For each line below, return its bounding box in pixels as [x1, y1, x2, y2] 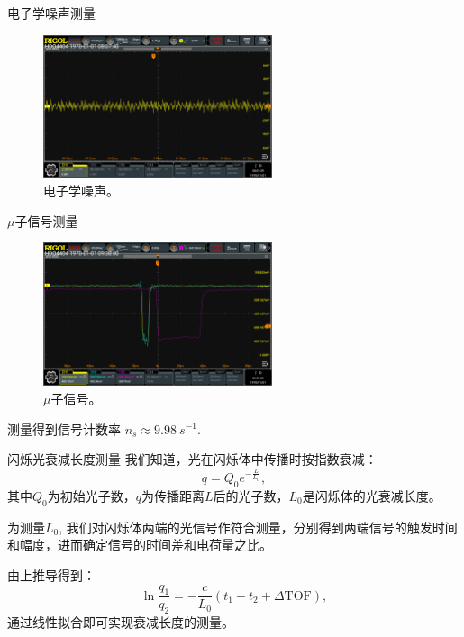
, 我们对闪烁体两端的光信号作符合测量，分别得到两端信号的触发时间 [59, 517, 458, 536]
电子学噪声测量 [7, 4, 96, 22]
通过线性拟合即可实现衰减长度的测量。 [7, 613, 234, 632]
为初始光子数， [47, 486, 136, 505]
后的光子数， [213, 486, 289, 505]
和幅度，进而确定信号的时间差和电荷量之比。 [7, 535, 272, 554]
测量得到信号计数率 [7, 419, 121, 438]
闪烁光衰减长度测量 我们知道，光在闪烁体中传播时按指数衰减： [7, 450, 378, 469]
